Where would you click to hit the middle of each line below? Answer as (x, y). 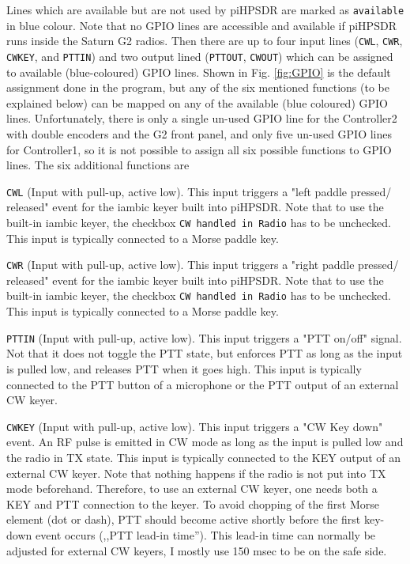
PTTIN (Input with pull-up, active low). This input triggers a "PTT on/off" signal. (204, 337)
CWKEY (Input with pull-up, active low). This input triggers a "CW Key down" (195, 426)
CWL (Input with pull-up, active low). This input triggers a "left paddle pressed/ (199, 191)
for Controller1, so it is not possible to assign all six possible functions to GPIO (199, 149)
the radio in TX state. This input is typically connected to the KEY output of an (204, 457)
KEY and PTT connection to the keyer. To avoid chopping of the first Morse (193, 503)
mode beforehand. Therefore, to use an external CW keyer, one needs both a (192, 488)
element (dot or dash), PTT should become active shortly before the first (184, 519)
